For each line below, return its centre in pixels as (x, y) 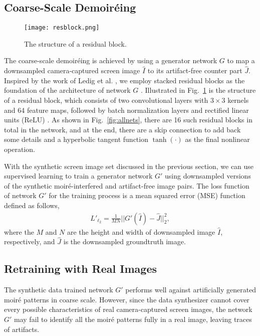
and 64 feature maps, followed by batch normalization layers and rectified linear (126, 110)
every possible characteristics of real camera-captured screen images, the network (128, 309)
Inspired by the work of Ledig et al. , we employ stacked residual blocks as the (124, 80)
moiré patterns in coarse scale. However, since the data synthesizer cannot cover (127, 299)
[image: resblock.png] (62, 28)
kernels (238, 100)
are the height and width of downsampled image (141, 231)
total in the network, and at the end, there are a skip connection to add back (122, 129)
